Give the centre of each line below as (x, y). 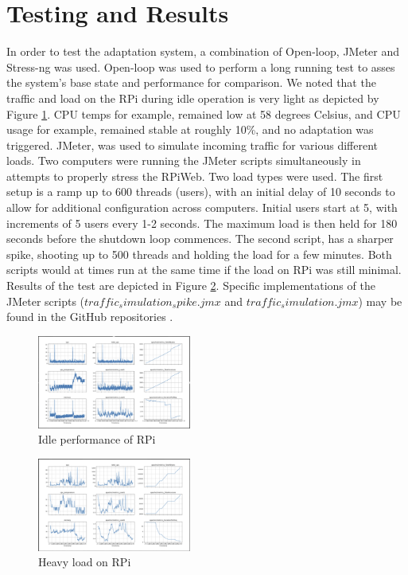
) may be (380, 301)
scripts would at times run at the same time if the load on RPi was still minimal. (204, 270)
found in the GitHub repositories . (90, 317)
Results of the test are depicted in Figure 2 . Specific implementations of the (191, 286)
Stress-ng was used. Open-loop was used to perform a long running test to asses (201, 66)
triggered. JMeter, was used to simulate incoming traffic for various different (192, 145)
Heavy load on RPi (85, 562)
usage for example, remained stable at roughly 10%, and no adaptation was (190, 129)
